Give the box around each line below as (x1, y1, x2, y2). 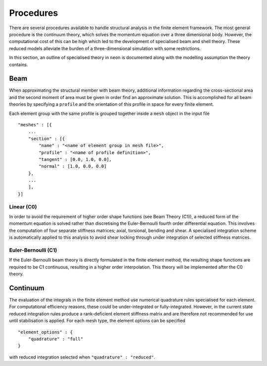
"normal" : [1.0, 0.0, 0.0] (39, 163, 107, 169)
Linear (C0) (9, 203, 37, 210)
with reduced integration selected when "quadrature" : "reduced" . (9, 354, 155, 360)
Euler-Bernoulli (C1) (9, 247, 57, 254)
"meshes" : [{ (18, 122, 52, 127)
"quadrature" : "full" (28, 336, 84, 342)
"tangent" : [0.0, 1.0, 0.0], (39, 157, 112, 162)
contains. (9, 61, 28, 67)
